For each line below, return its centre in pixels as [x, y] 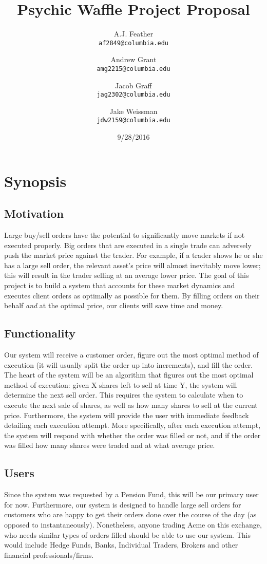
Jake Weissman [133, 111]
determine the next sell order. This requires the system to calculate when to [124, 395]
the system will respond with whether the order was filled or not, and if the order [132, 435]
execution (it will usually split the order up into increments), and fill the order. [129, 364]
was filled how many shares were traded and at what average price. [110, 445]
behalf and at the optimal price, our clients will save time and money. [114, 305]
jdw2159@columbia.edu [133, 120]
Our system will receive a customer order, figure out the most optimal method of [131, 355]
